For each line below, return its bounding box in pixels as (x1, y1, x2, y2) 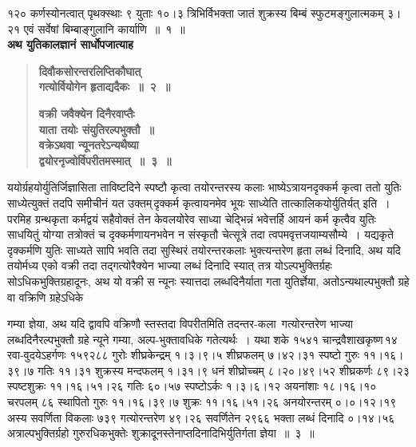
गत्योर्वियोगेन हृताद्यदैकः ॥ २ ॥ (38, 78, 171, 95)
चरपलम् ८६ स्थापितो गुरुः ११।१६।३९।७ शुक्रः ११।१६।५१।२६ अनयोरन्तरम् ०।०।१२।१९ (7, 394, 397, 410)
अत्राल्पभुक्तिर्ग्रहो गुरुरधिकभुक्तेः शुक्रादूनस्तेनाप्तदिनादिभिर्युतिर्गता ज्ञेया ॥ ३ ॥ (7, 425, 315, 441)
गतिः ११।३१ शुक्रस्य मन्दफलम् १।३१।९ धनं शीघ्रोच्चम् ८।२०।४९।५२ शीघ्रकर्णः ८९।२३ (38, 362, 410, 378)
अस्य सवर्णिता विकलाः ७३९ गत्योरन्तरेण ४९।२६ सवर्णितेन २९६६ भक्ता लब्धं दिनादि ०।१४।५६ (7, 409, 395, 425)
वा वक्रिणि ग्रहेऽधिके (7, 288, 84, 305)
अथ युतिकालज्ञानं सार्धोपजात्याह (7, 36, 133, 53)
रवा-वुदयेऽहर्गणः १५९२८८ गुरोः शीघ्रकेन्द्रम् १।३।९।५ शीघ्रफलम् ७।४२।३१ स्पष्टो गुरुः (7, 346, 360, 363)
